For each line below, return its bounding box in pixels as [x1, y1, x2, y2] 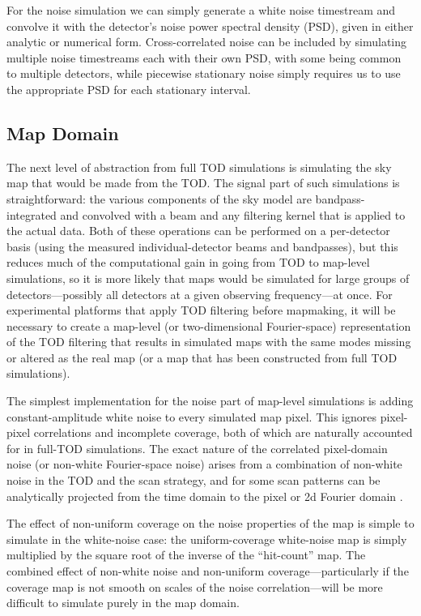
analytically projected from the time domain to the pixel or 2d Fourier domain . [6, 487, 403, 504]
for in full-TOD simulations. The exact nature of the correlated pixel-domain [6, 439, 388, 456]
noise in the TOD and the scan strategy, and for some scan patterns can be [6, 472, 381, 489]
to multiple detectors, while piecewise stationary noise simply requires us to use [6, 65, 401, 82]
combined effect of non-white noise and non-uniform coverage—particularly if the [6, 563, 409, 580]
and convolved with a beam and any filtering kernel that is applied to [60, 206, 406, 223]
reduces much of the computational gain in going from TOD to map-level [6, 254, 370, 271]
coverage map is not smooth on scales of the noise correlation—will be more [6, 578, 383, 595]
